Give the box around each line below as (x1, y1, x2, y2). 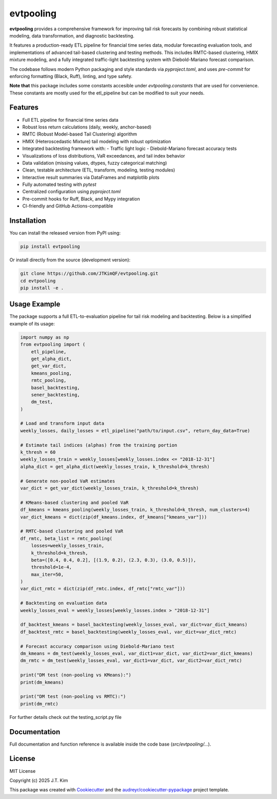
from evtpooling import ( (20, 341, 86, 348)
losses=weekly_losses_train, (31, 543, 105, 549)
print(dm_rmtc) (20, 701, 58, 707)
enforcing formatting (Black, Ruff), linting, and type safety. (9, 73, 133, 79)
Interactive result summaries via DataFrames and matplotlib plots (22, 174, 160, 180)
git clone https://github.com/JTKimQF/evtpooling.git (20, 271, 159, 277)
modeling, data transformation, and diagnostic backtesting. (9, 32, 134, 39)
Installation (9, 216, 46, 225)
